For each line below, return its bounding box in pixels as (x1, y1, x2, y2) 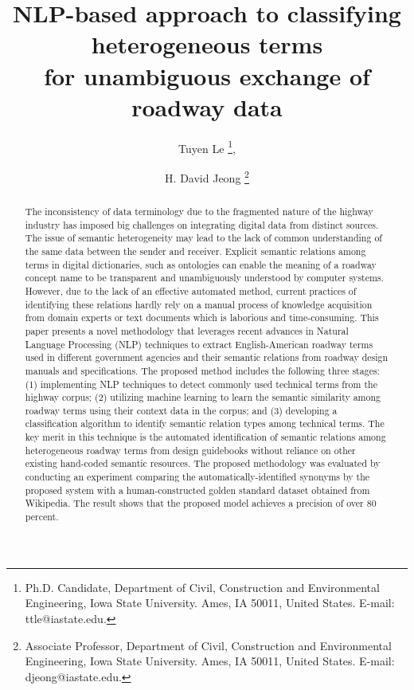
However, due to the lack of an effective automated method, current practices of (25, 284, 357, 297)
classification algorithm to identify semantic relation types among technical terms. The (25, 417, 385, 430)
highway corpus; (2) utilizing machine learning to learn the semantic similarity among (25, 390, 381, 404)
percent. (25, 510, 59, 523)
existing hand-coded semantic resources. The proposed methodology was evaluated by (25, 457, 381, 470)
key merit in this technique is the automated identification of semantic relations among (25, 430, 386, 444)
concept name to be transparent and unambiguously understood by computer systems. (25, 271, 384, 284)
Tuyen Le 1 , (178, 137, 236, 156)
